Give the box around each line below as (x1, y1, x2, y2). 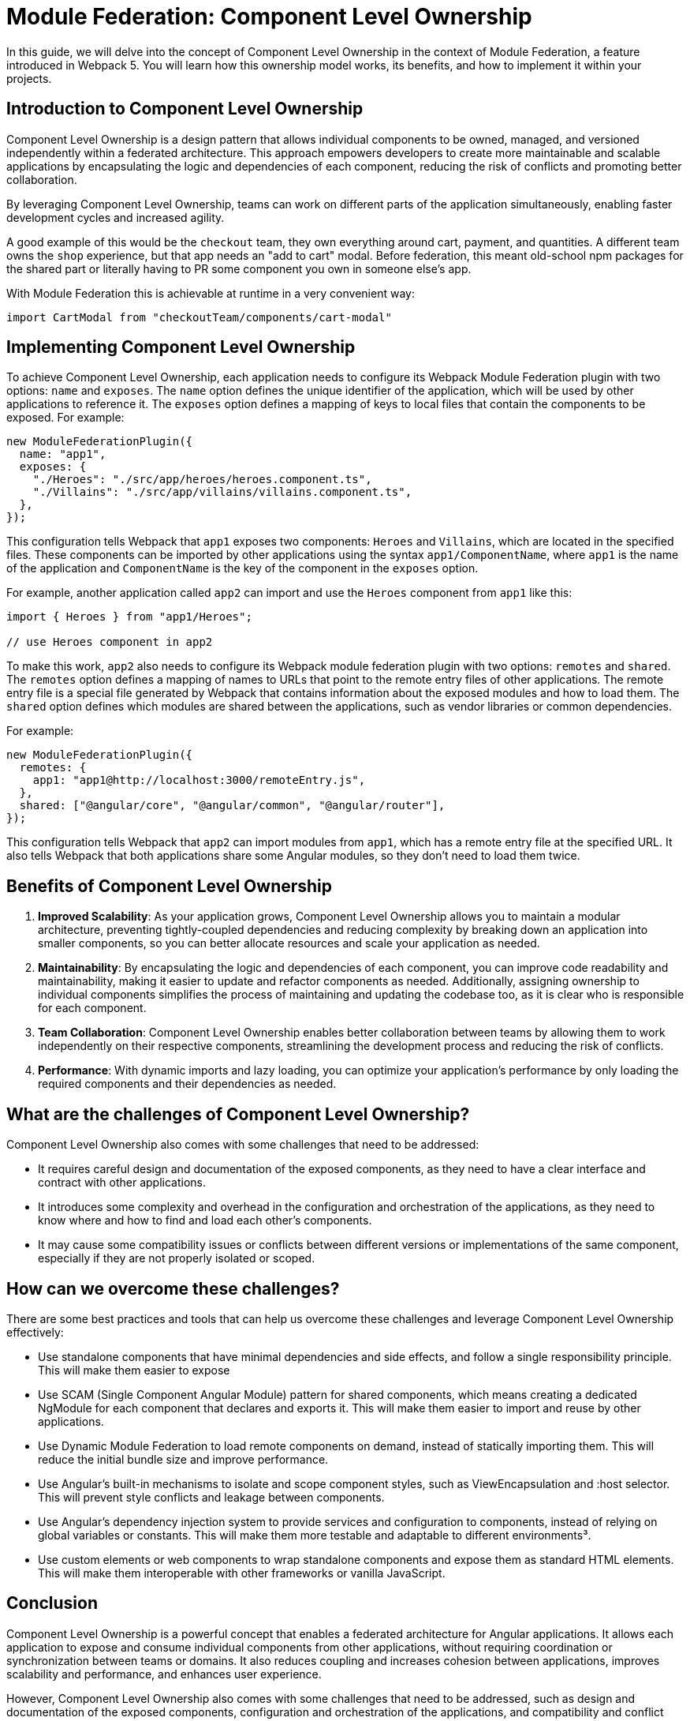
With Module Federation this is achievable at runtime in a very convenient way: (6, 286, 415, 300)
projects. (6, 71, 52, 85)
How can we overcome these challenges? (6, 1278, 340, 1299)
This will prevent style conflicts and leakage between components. (38, 1490, 385, 1504)
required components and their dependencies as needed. (38, 1077, 337, 1091)
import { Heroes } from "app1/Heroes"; (6, 610, 252, 624)
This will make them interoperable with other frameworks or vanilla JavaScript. (38, 1565, 446, 1580)
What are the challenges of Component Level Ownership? (6, 1104, 470, 1124)
